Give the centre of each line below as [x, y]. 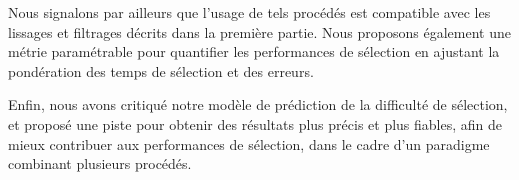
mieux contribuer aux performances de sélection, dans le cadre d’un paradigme [249, 143]
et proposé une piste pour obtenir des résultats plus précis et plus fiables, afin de [255, 123]
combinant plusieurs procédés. [100, 163]
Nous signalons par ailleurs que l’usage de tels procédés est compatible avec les [249, 12]
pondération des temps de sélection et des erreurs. [161, 70]
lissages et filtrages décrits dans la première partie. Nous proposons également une [259, 31]
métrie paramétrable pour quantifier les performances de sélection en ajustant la [254, 51]
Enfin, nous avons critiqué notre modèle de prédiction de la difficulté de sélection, [258, 104]
